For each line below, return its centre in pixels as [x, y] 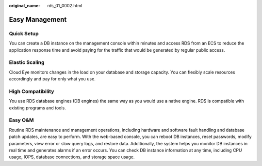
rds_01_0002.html [65, 6]
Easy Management [38, 19]
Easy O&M [21, 120]
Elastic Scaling [27, 62]
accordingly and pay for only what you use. [52, 79]
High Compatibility [32, 91]
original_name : [25, 6]
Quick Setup [24, 33]
